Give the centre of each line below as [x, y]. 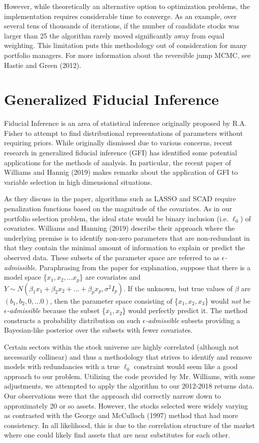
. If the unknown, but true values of [178, 288]
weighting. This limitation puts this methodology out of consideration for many [126, 45]
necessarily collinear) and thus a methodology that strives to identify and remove [128, 356]
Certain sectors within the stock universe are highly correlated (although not [122, 347]
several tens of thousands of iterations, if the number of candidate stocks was [122, 26]
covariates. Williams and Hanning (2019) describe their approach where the [120, 228]
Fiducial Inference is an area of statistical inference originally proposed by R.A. [126, 123]
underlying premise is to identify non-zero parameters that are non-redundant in [127, 237]
